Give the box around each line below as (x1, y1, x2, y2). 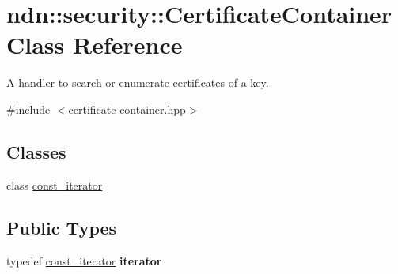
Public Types (6, 215, 117, 239)
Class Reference (6, 28, 183, 61)
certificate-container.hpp (68, 100, 186, 117)
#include (6, 100, 51, 117)
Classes (6, 139, 66, 163)
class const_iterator (6, 176, 103, 193)
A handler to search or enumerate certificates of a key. (6, 74, 269, 91)
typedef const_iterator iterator (6, 252, 162, 268)
